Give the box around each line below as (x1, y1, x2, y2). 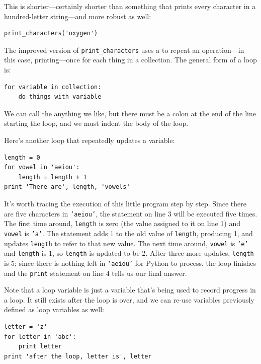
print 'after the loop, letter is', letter (4, 352, 152, 360)
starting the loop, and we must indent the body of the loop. (4, 118, 189, 128)
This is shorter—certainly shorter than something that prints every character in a (4, 1, 256, 11)
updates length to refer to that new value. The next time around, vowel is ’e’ (4, 238, 248, 248)
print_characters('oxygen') (4, 30, 98, 37)
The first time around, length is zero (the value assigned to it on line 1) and (4, 218, 240, 229)
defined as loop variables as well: (4, 304, 104, 315)
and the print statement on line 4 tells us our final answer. (4, 267, 187, 278)
